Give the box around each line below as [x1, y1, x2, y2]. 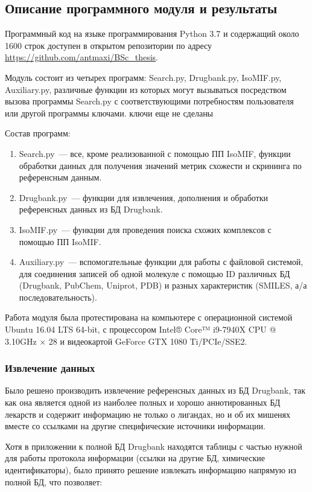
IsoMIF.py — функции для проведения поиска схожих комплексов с [19, 223, 272, 235]
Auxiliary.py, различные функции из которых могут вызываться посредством [5, 83, 287, 95]
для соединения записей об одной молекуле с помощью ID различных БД [19, 267, 290, 280]
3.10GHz [5, 334, 37, 347]
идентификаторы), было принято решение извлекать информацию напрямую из [5, 464, 296, 476]
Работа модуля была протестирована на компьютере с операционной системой [5, 311, 293, 324]
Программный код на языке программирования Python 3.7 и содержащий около [5, 27, 299, 40]
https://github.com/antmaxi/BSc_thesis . [5, 51, 159, 63]
